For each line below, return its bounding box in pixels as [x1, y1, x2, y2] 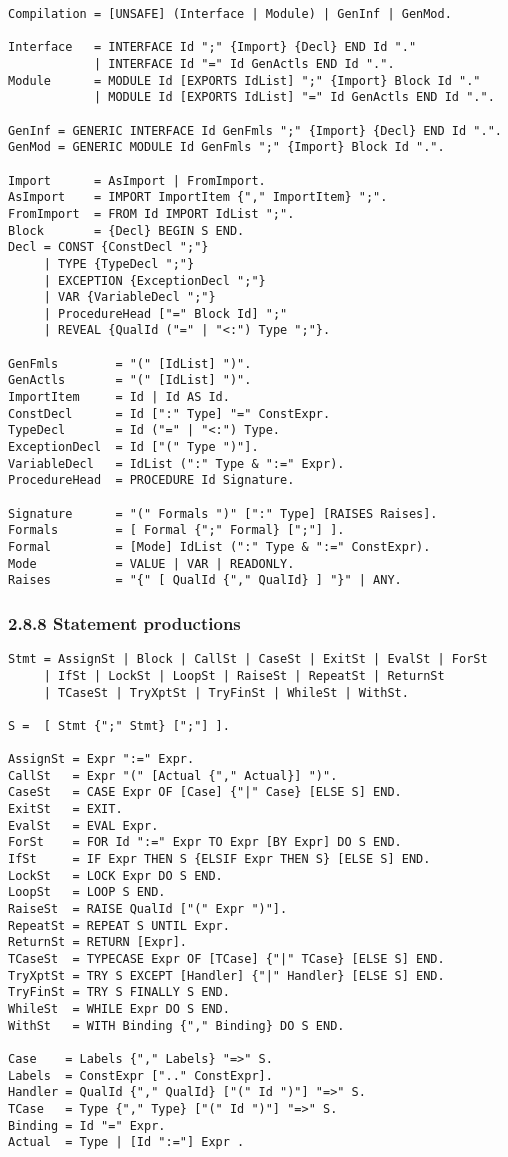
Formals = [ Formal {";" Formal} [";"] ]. [8, 523, 345, 538]
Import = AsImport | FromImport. [8, 173, 266, 188]
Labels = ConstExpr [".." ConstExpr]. [8, 1068, 273, 1083]
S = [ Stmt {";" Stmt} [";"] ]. [8, 718, 230, 733]
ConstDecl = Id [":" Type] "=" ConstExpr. [8, 406, 331, 421]
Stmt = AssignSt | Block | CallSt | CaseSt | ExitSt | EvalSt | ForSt [8, 652, 488, 667]
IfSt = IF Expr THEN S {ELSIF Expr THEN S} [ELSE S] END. [8, 852, 431, 867]
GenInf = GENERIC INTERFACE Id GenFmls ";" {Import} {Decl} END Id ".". [8, 123, 502, 138]
